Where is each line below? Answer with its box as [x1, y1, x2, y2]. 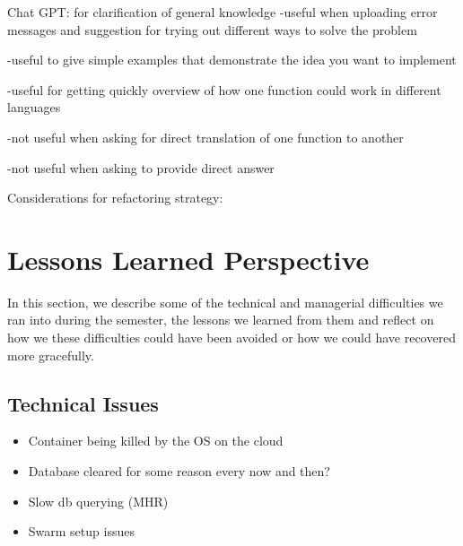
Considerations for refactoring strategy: [7, 188, 223, 207]
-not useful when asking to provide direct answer [7, 158, 275, 177]
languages [7, 98, 61, 117]
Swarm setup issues [28, 522, 135, 541]
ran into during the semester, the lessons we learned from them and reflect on [7, 310, 434, 329]
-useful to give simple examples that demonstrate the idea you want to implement [7, 50, 457, 69]
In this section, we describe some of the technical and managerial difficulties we [7, 292, 443, 311]
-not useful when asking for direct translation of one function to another [7, 127, 404, 146]
